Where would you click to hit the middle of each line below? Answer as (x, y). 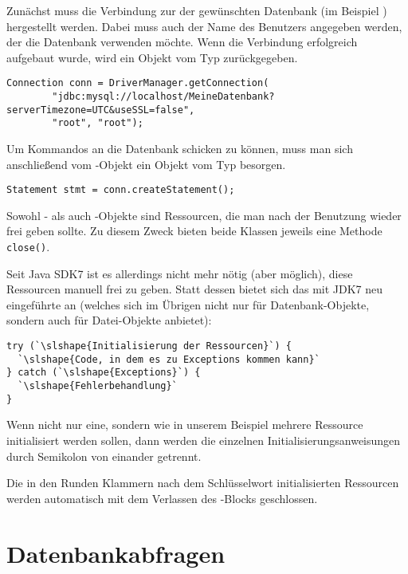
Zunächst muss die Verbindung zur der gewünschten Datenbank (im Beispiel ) (197, 10)
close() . (28, 247)
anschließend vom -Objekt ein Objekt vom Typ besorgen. (146, 164)
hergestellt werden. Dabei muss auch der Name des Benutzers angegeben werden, (204, 26)
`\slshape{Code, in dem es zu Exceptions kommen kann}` (169, 359)
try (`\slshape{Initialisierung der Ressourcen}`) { (149, 346)
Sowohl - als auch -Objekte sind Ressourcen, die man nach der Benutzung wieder (204, 215)
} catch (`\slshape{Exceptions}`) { (104, 373)
